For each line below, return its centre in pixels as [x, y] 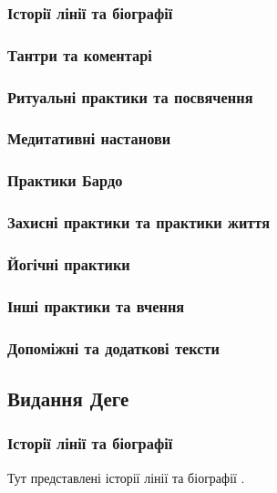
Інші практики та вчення [96, 305]
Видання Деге [68, 398]
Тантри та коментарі [80, 54]
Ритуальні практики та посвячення [130, 96]
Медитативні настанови [89, 138]
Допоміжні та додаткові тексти [113, 347]
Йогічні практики [69, 263]
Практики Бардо [65, 180]
